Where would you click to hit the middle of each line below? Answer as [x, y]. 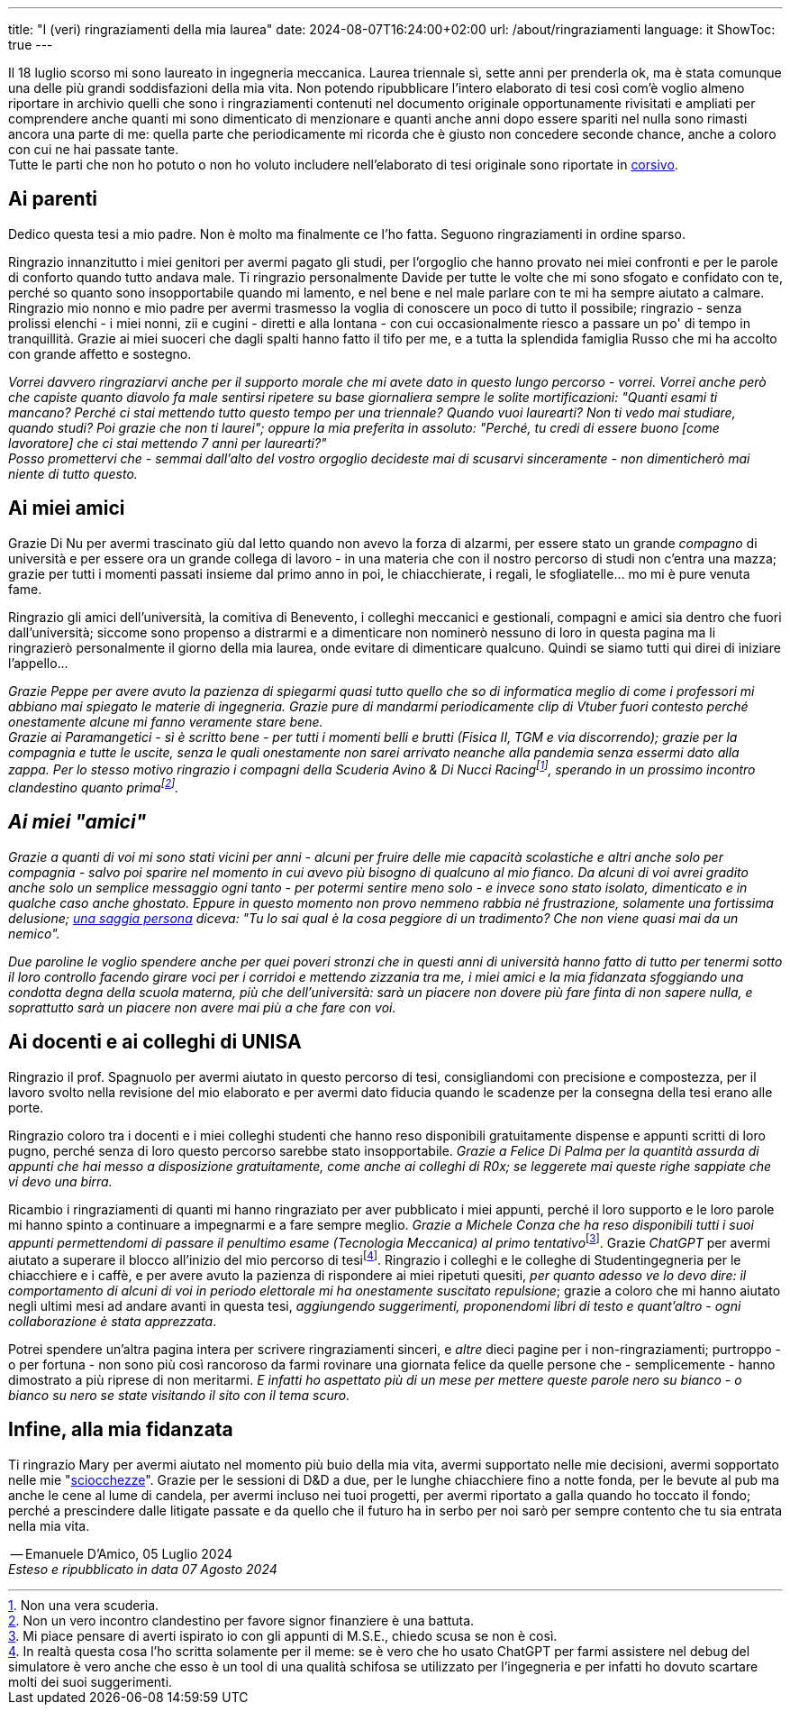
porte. [26, 1107]
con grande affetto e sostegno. [100, 353]
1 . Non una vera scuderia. [84, 1605]
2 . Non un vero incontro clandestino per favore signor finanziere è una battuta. [241, 1620]
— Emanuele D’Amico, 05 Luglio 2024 [122, 1553]
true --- [31, 45]
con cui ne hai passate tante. [94, 149]
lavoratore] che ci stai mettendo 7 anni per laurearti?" [168, 443]
